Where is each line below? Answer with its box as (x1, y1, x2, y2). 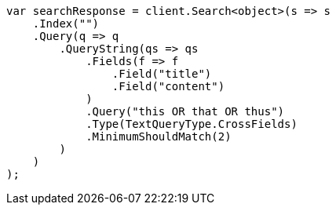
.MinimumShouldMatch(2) (86, 130, 232, 143)
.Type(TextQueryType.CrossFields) (86, 118, 298, 130)
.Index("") (32, 17, 100, 30)
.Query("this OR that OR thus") (86, 105, 285, 118)
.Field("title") (111, 67, 212, 80)
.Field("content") (111, 80, 225, 93)
